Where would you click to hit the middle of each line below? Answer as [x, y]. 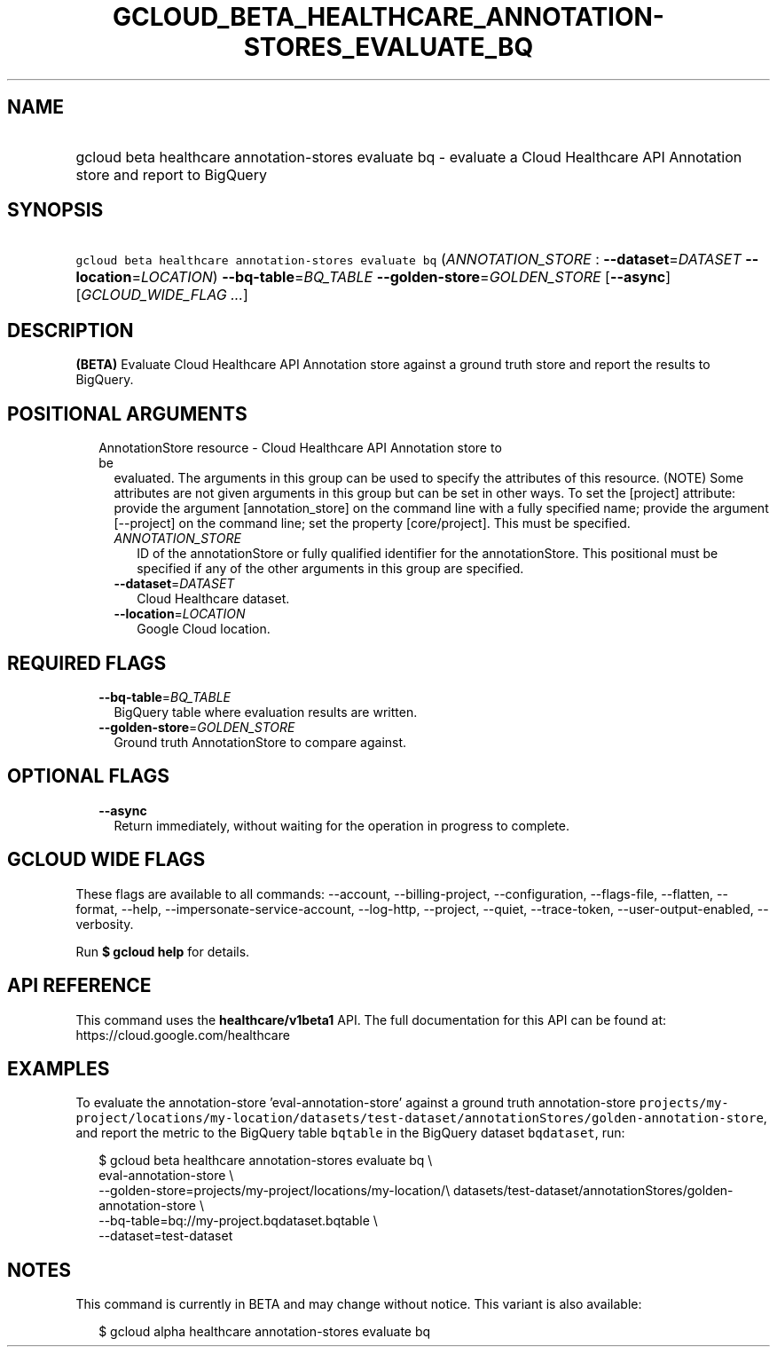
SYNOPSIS [55, 210]
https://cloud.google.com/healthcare [183, 1035]
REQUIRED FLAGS [87, 663]
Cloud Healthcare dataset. [213, 599]
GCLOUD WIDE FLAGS [106, 860]
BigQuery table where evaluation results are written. [266, 712]
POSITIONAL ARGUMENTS [127, 413]
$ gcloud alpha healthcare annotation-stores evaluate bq [265, 1332]
